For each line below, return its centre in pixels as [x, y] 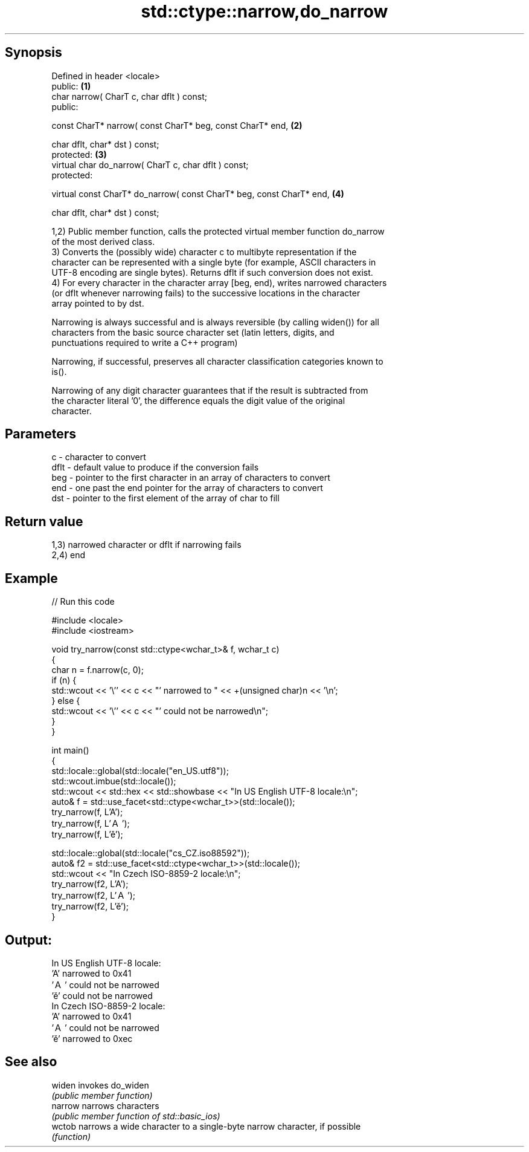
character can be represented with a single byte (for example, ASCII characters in [214, 262]
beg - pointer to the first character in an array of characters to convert [191, 478]
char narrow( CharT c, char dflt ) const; [129, 96]
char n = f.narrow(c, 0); [98, 670]
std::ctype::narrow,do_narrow [264, 11]
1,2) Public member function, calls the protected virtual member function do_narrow [218, 231]
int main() [70, 750]
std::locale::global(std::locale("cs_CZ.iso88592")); [151, 853]
